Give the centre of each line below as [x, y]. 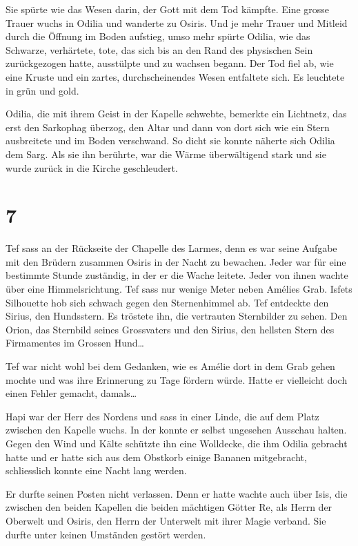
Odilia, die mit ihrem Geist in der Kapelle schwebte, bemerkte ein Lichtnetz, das [176, 114]
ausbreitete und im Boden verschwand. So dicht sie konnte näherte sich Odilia [170, 140]
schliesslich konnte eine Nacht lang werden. [96, 470]
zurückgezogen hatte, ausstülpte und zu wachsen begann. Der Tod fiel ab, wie [170, 63]
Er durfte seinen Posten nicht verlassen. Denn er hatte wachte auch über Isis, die [177, 493]
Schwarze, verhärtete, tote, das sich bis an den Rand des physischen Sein [159, 49]
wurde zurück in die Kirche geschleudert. [92, 167]
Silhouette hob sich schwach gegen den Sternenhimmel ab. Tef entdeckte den [167, 302]
